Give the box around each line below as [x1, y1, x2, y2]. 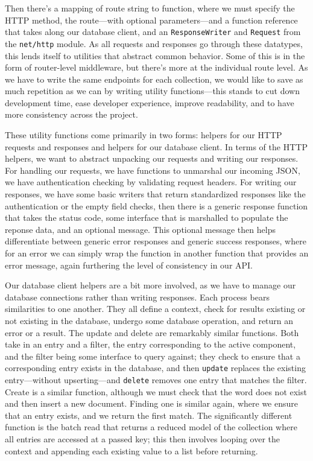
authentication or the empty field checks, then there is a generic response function [5, 199, 308, 212]
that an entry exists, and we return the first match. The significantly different [5, 409, 292, 421]
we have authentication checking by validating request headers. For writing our [5, 176, 297, 188]
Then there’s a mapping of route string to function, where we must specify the [5, 2, 295, 14]
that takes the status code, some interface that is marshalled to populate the [5, 211, 288, 224]
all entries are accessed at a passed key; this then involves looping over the [5, 433, 280, 445]
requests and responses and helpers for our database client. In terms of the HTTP [5, 140, 308, 153]
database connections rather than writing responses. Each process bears [5, 290, 270, 303]
